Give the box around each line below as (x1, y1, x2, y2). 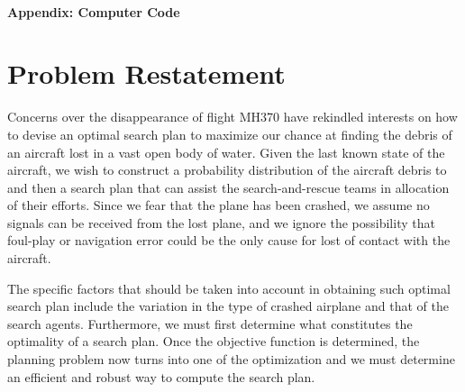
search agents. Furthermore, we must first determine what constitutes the (7, 314, 413, 333)
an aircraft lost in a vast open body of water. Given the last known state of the (7, 142, 445, 161)
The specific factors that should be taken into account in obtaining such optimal (7, 278, 451, 297)
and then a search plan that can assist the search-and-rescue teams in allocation (7, 178, 450, 196)
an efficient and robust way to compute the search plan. (7, 367, 315, 386)
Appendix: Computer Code (7, 2, 180, 21)
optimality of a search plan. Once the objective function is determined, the (7, 332, 420, 351)
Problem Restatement (7, 55, 286, 92)
